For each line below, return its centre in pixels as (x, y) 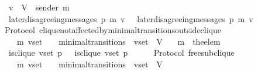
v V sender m (39, 7)
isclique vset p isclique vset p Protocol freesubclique (121, 53)
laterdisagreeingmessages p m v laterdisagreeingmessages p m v (131, 18)
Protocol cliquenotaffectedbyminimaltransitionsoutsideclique (113, 30)
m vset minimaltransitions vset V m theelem (118, 41)
